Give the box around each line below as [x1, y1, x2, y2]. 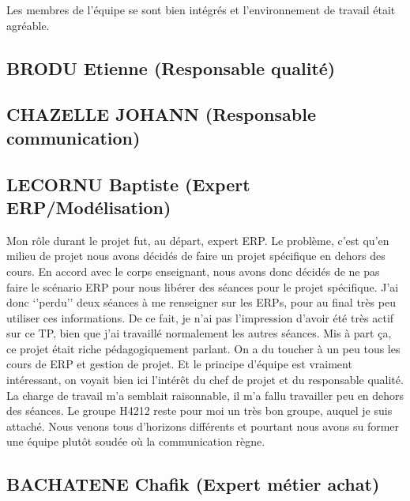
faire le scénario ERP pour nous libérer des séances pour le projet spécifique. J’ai [6, 278, 399, 295]
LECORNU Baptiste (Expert [6, 171, 250, 196]
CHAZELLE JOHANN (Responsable [6, 102, 316, 126]
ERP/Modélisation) [6, 194, 171, 219]
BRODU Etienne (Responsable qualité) [6, 55, 336, 80]
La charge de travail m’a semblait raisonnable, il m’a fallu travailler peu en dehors [6, 386, 404, 403]
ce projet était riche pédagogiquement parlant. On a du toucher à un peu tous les [6, 340, 401, 356]
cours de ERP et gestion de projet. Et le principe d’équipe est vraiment [6, 356, 352, 372]
